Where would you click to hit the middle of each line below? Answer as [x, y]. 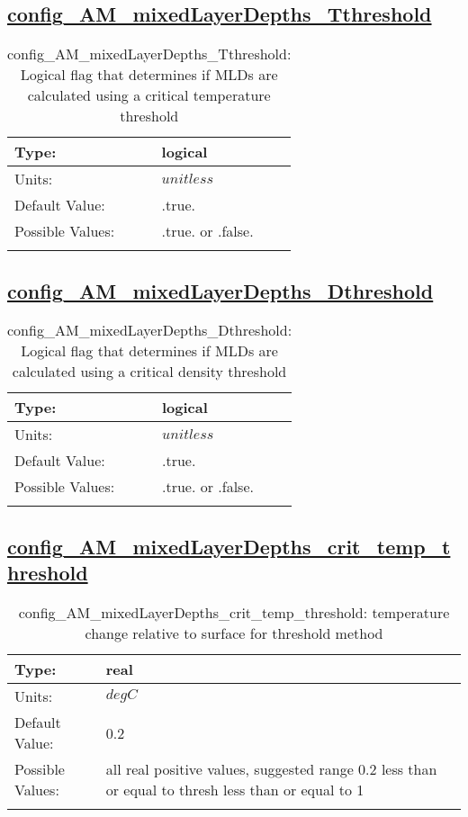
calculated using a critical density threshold [149, 372]
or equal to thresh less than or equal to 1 [235, 790]
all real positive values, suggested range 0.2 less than [271, 769]
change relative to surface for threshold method [234, 633]
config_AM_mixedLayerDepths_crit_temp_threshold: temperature [234, 612]
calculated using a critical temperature [149, 95]
